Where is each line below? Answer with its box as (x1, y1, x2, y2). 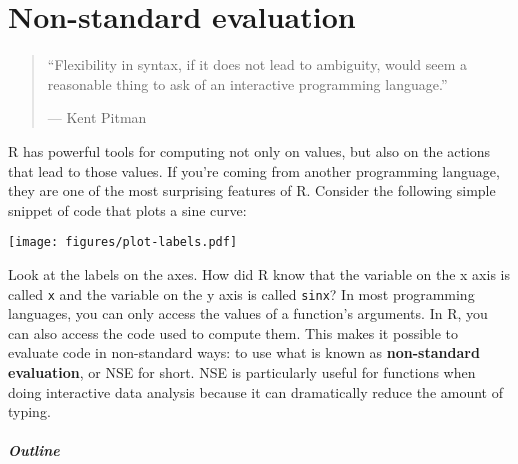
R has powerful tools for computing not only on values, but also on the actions (8, 140, 491, 161)
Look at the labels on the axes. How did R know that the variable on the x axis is (8, 263, 510, 284)
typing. (8, 401, 51, 422)
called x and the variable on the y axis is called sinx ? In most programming (8, 283, 475, 304)
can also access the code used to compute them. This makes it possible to (8, 322, 459, 343)
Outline (8, 440, 60, 461)
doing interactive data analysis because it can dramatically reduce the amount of (8, 381, 504, 402)
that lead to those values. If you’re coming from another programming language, (8, 160, 500, 181)
